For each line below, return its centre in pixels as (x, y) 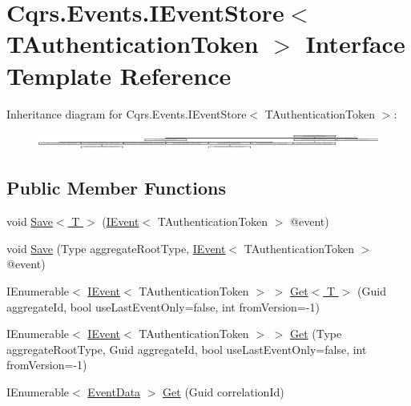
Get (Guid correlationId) (224, 392)
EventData (114, 392)
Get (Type (316, 334)
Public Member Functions (116, 188)
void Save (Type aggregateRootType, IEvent (116, 248)
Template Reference (119, 75)
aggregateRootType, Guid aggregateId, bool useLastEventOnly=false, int (187, 349)
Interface (355, 44)
